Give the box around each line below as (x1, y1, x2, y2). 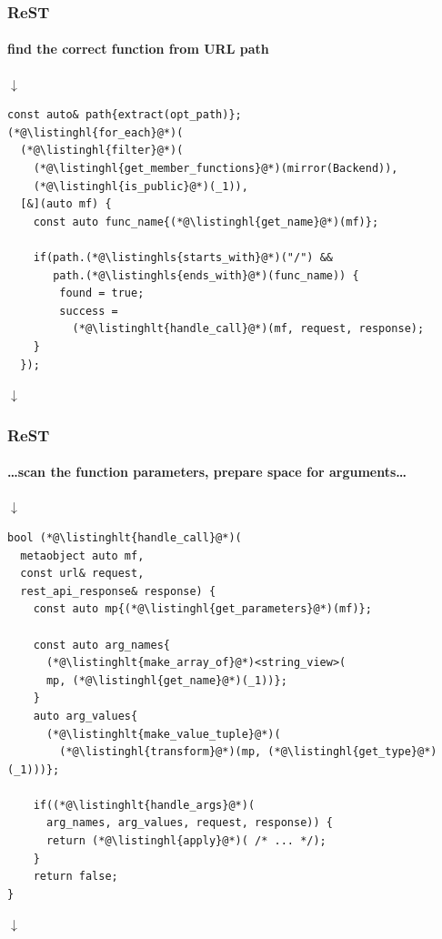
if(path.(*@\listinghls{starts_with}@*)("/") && (33, 250, 333, 264)
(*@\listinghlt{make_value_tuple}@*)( (45, 727, 281, 741)
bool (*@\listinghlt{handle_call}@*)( (7, 530, 242, 544)
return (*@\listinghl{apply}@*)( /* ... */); (45, 834, 326, 848)
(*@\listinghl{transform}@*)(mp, (59, 745, 262, 759)
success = (59, 304, 118, 318)
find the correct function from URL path (7, 39, 269, 58)
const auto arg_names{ (33, 638, 170, 651)
